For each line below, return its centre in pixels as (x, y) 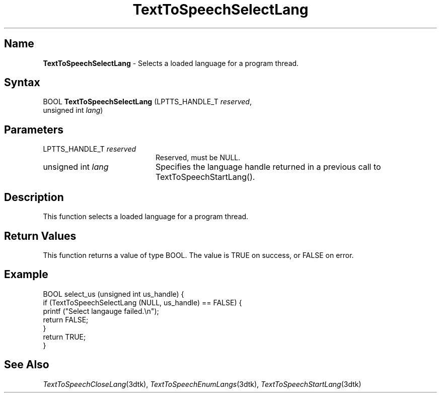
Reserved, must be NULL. (198, 158)
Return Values (40, 236)
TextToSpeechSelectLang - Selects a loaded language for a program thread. (171, 63)
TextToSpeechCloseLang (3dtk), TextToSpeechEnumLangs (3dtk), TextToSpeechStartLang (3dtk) (202, 384)
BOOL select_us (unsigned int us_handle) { (114, 294)
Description (34, 197)
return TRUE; (64, 337)
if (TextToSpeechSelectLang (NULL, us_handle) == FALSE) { (142, 302)
